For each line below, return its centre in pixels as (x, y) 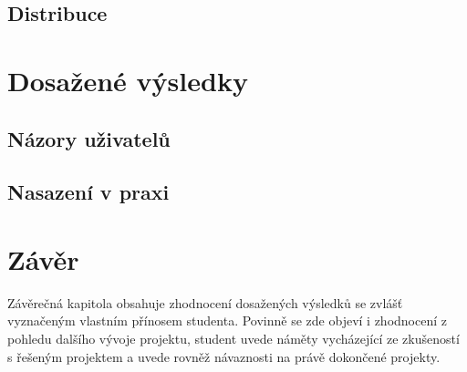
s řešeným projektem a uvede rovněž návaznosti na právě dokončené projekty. (224, 356)
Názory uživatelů (89, 138)
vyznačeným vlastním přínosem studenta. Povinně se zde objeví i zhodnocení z (227, 320)
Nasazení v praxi (88, 192)
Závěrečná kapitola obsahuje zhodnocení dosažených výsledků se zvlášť (205, 302)
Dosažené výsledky (128, 80)
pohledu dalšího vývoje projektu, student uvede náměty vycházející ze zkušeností (233, 339)
